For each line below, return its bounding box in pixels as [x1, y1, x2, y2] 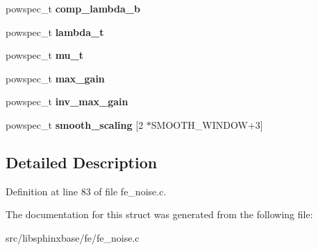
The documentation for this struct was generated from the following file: [6, 207, 313, 222]
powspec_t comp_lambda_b [6, 1, 140, 15]
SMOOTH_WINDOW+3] [151, 117, 263, 132]
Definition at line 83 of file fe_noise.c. [6, 184, 167, 198]
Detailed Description [6, 151, 158, 172]
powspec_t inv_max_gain [6, 94, 128, 109]
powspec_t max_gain [6, 71, 105, 85]
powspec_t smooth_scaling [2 [6, 117, 144, 132]
